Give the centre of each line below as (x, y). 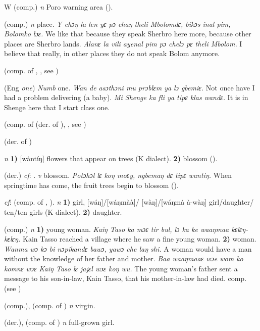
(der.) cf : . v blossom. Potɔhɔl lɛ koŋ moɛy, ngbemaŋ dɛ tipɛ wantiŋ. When (118, 175)
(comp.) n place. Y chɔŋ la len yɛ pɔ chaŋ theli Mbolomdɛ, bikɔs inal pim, (117, 23)
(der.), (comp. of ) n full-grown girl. (59, 322)
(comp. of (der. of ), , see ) (45, 124)
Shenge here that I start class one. (57, 107)
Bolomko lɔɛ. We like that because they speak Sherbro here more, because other (128, 34)
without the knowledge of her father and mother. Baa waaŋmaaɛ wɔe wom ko (124, 258)
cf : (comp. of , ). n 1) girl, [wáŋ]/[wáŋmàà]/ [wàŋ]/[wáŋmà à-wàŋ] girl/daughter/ (129, 202)
